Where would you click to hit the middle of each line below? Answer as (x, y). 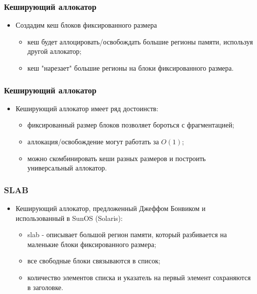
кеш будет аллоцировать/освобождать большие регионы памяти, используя (140, 41)
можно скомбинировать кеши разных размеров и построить (117, 158)
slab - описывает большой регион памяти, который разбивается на (127, 234)
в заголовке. (45, 287)
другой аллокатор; (54, 51)
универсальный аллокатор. (67, 168)
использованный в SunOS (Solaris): (69, 218)
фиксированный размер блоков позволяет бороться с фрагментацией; (131, 125)
